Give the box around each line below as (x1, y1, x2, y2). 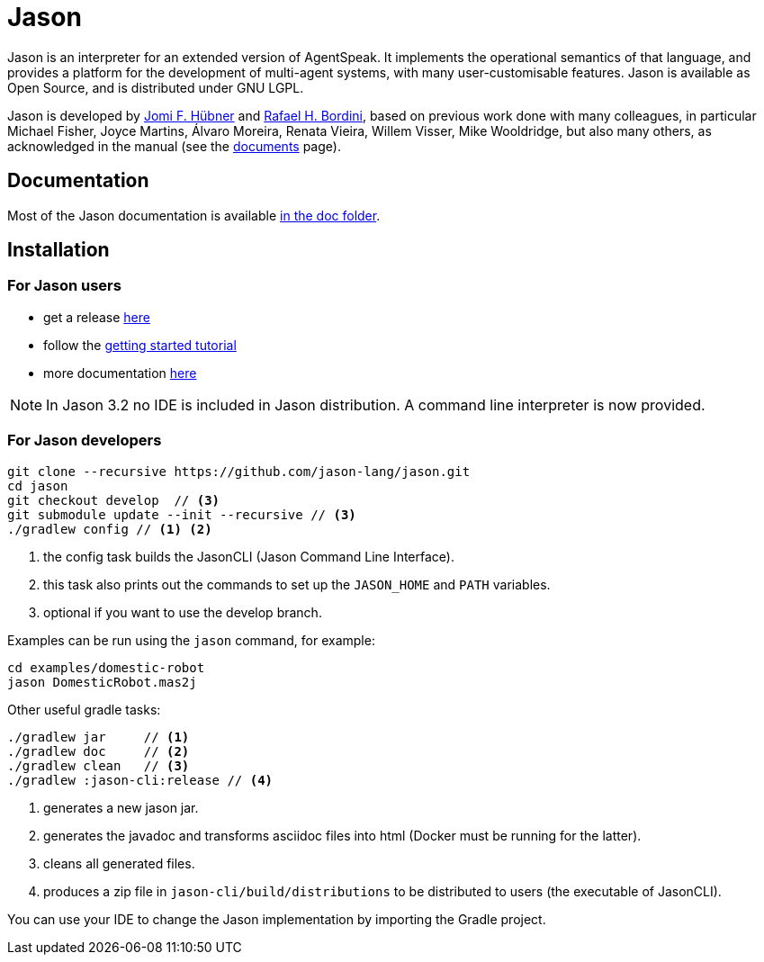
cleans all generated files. (43, 855, 195, 871)
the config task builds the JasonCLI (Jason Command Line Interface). (43, 548, 454, 564)
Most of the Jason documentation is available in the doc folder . (7, 207, 381, 223)
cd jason (7, 478, 68, 493)
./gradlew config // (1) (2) (7, 521, 212, 536)
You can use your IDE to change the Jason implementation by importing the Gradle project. (7, 911, 546, 927)
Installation (7, 238, 110, 262)
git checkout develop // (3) (7, 492, 220, 508)
